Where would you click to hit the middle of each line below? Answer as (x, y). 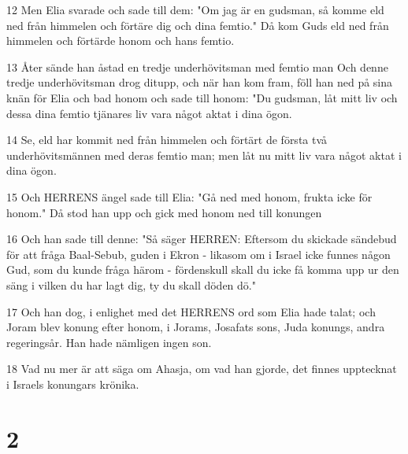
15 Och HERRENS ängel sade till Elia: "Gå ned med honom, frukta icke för (189, 196)
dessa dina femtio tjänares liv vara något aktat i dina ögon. (149, 113)
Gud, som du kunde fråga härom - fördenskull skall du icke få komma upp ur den (203, 269)
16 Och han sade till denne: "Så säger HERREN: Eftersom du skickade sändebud (202, 239)
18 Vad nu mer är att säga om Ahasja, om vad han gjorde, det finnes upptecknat (202, 369)
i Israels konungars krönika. (73, 384)
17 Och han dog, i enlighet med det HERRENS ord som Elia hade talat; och (191, 311)
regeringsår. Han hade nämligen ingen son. (109, 342)
